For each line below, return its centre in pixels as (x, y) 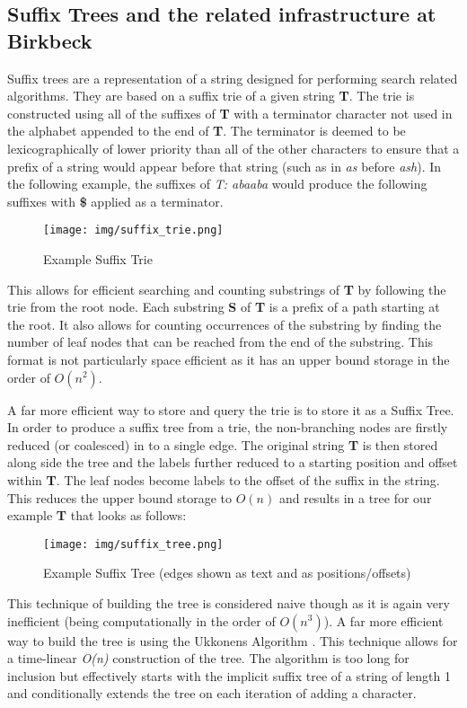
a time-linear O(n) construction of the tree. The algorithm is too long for (208, 658)
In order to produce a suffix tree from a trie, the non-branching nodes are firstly (228, 427)
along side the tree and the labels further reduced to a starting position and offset (233, 462)
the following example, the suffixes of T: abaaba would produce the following (217, 184)
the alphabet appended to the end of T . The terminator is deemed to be (207, 131)
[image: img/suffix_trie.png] (133, 230)
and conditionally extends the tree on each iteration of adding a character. (212, 693)
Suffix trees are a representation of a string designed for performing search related (233, 78)
